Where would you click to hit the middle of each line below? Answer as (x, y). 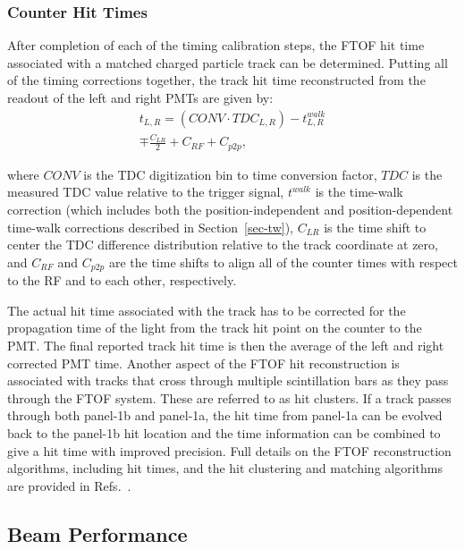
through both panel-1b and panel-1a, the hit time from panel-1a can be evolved (225, 415)
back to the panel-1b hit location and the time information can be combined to (224, 433)
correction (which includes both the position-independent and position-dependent (230, 210)
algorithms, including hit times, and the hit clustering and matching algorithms (225, 468)
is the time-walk (359, 192)
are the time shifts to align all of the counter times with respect (283, 262)
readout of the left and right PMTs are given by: (140, 97)
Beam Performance (97, 533)
